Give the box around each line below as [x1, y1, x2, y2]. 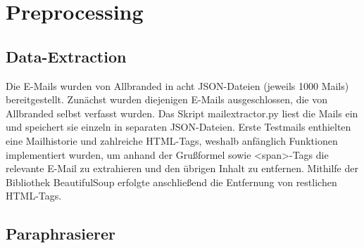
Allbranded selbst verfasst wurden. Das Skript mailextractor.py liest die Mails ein [6, 105, 358, 120]
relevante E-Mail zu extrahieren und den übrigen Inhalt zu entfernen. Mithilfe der [6, 161, 358, 176]
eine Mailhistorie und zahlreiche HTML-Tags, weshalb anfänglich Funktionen [6, 133, 338, 148]
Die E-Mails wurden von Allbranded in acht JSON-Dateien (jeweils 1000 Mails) [6, 78, 349, 93]
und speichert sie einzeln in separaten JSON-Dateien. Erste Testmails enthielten [6, 119, 351, 134]
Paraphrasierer [6, 223, 116, 244]
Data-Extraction [6, 45, 127, 67]
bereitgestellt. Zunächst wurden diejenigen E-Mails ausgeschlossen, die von [6, 92, 327, 107]
